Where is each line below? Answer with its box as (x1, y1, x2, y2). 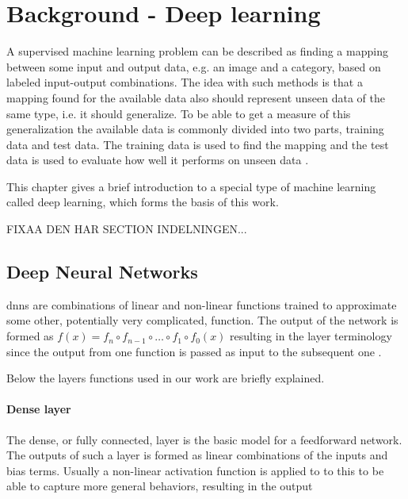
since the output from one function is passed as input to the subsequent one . (6, 343, 382, 359)
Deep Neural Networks (6, 259, 198, 284)
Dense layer (6, 401, 71, 417)
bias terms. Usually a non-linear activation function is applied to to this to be (6, 462, 384, 478)
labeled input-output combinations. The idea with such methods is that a (6, 74, 363, 90)
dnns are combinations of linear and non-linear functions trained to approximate (6, 296, 397, 313)
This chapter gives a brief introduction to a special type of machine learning (6, 178, 376, 194)
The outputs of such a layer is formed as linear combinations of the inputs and (6, 447, 388, 463)
